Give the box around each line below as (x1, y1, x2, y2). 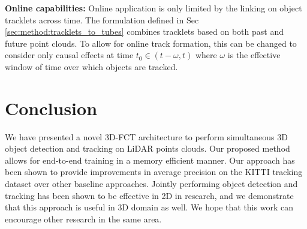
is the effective (227, 49, 281, 61)
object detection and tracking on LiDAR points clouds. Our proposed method (5, 142, 290, 155)
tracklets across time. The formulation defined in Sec (5, 13, 199, 26)
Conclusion (5, 95, 98, 120)
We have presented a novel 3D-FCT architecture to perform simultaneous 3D (5, 130, 288, 143)
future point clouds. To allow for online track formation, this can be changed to (5, 37, 297, 49)
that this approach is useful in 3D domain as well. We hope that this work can (5, 201, 293, 213)
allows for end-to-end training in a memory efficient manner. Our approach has (5, 153, 295, 166)
